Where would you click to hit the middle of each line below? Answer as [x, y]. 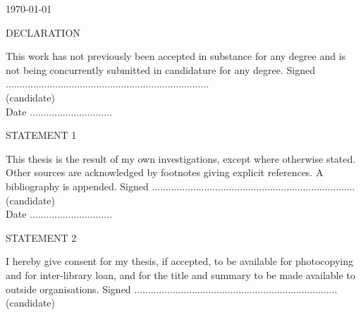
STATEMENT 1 [41, 135]
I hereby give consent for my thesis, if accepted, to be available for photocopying [180, 261]
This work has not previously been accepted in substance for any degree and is [176, 56]
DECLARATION [43, 32]
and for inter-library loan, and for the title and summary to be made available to [180, 274]
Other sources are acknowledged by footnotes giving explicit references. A [165, 172]
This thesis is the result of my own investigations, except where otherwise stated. [181, 158]
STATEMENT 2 [41, 237]
